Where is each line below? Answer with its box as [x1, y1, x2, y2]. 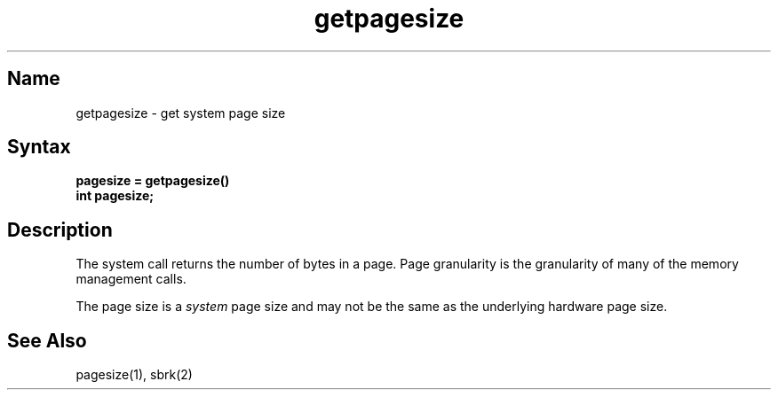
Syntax [7, 136, 71, 159]
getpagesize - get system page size [75, 105, 286, 121]
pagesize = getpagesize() [75, 173, 230, 189]
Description [7, 218, 113, 241]
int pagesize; [75, 188, 155, 204]
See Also [7, 329, 87, 352]
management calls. [75, 271, 187, 287]
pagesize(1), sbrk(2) [75, 367, 193, 383]
